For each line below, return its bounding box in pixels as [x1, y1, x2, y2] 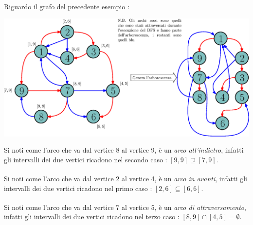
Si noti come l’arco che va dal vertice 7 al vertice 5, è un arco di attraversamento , [4, 202, 246, 212]
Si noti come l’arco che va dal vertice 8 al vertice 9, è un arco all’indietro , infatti [4, 145, 244, 155]
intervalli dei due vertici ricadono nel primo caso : [4, 183, 152, 193]
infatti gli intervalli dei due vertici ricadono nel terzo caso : [4, 211, 180, 222]
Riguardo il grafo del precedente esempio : [4, 1, 129, 11]
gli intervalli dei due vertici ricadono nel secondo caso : [4, 154, 167, 164]
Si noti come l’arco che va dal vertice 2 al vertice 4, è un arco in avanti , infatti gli [4, 173, 248, 184]
